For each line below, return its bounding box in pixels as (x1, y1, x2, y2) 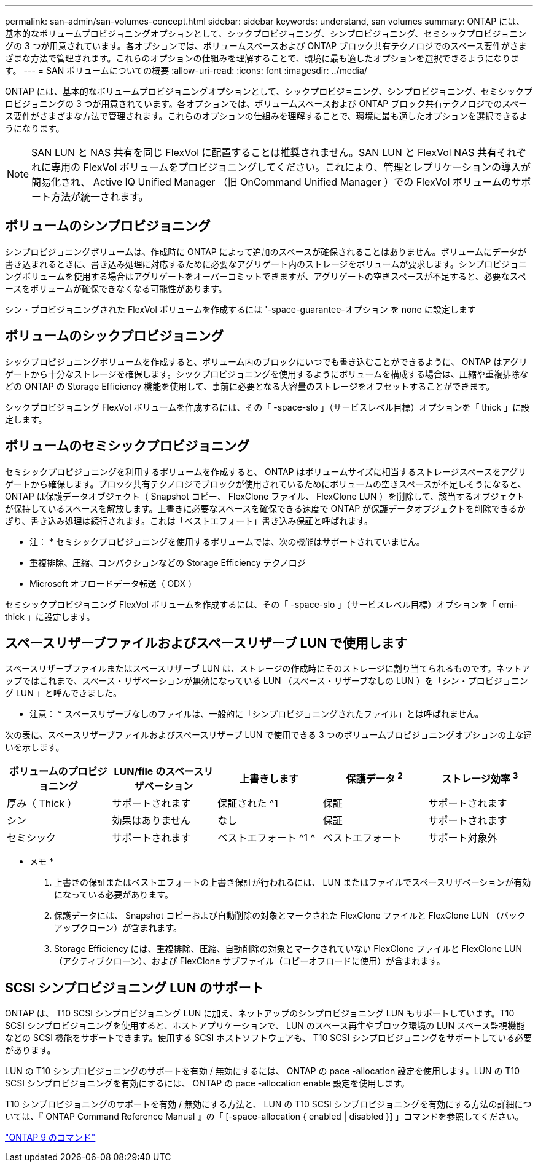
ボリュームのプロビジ (9, 765, 107, 778)
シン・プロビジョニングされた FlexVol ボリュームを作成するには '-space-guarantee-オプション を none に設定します (5, 304, 476, 315)
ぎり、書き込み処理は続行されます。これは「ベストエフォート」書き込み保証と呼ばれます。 (5, 515, 373, 526)
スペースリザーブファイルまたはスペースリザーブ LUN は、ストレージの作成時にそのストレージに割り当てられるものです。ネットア (5, 663, 531, 674)
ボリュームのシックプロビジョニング (5, 328, 224, 344)
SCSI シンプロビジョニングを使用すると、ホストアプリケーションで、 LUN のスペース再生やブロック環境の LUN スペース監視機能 (5, 1020, 525, 1031)
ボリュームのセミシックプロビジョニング (5, 438, 250, 454)
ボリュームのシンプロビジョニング (5, 218, 211, 234)
